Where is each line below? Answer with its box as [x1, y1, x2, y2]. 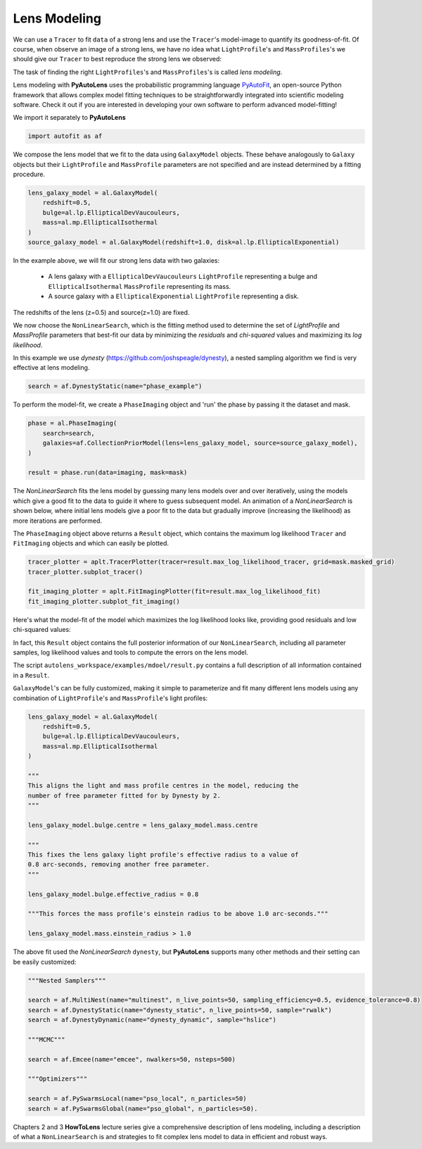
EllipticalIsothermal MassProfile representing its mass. [48, 282, 231, 290]
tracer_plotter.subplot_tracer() [27, 568, 143, 576]
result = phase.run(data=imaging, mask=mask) [27, 468, 188, 477]
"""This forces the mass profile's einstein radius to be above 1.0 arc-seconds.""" [27, 909, 328, 918]
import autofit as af [27, 132, 103, 140]
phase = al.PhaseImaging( [27, 419, 117, 428]
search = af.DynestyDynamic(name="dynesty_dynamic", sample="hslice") [27, 1016, 277, 1024]
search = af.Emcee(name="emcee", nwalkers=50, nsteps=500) [27, 1055, 236, 1063]
